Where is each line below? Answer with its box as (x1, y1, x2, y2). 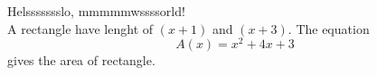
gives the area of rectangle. (7, 51, 156, 70)
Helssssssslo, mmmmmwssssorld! (7, 2, 185, 20)
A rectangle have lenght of (7, 19, 154, 37)
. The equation (287, 19, 370, 37)
